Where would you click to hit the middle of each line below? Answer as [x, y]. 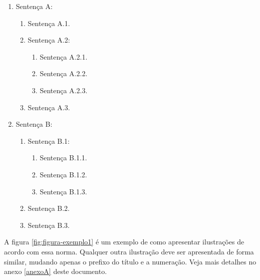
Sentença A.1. [49, 23]
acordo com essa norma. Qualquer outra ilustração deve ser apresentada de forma [129, 251]
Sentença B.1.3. [63, 191]
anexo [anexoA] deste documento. [56, 271]
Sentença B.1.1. [63, 158]
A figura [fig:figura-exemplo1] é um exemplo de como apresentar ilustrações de [124, 242]
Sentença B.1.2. [63, 174]
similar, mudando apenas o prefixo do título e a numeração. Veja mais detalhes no [130, 261]
